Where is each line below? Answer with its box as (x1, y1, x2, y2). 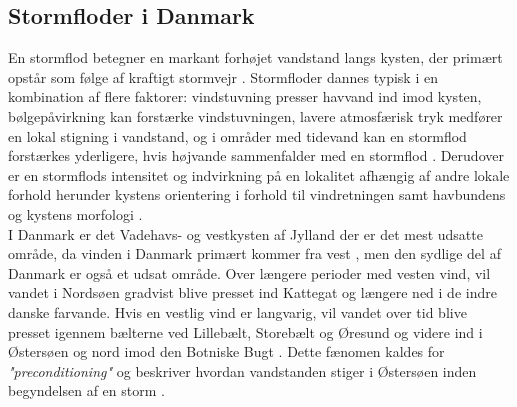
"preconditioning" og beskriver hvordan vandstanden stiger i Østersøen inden (8, 360, 477, 381)
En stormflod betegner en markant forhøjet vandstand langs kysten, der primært (8, 47, 503, 68)
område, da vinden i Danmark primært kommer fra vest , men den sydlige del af (8, 243, 501, 264)
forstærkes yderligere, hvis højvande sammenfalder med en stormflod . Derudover (8, 145, 504, 166)
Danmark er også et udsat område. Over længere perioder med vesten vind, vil (8, 262, 491, 283)
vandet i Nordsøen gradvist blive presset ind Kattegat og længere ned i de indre (8, 282, 497, 303)
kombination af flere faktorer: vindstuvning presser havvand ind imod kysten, (8, 86, 482, 107)
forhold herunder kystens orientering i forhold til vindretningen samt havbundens (8, 184, 506, 205)
